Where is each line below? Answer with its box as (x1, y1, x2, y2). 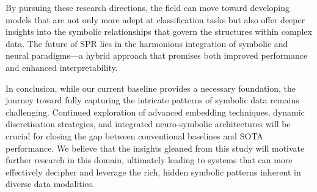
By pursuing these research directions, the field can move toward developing (5, 1, 290, 13)
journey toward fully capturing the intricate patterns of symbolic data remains (5, 94, 299, 106)
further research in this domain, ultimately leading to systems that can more (5, 153, 293, 166)
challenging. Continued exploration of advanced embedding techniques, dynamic (5, 105, 305, 118)
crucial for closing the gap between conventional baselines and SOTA (5, 129, 263, 142)
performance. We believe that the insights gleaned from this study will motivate (5, 141, 305, 154)
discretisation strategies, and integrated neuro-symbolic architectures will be (5, 117, 291, 130)
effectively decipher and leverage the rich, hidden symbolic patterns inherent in (5, 165, 301, 178)
